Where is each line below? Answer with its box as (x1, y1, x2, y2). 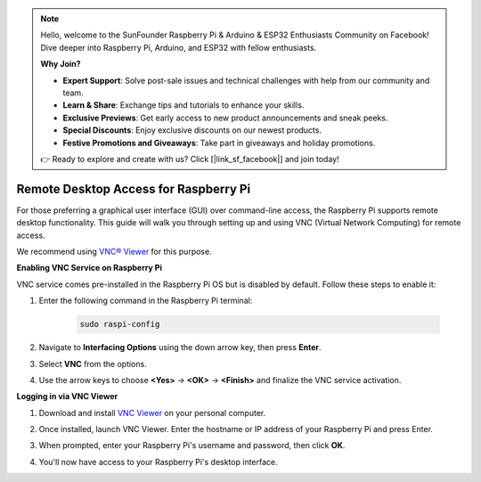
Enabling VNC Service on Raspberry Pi (16, 263, 162, 274)
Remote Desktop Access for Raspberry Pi (16, 181, 251, 196)
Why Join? (40, 59, 81, 69)
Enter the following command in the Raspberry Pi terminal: (38, 295, 253, 306)
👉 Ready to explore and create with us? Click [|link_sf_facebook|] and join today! (40, 153, 339, 164)
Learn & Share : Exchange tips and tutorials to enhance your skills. (62, 100, 305, 110)
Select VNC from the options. (38, 358, 147, 369)
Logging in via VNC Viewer (16, 391, 118, 402)
